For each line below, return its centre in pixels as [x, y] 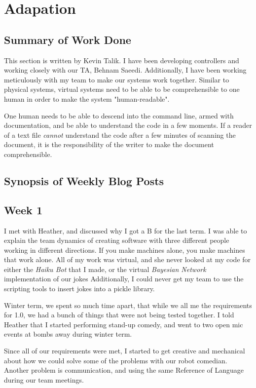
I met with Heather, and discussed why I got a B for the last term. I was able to [126, 230]
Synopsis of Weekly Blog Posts [84, 180]
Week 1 [23, 210]
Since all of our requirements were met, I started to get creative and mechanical [125, 351]
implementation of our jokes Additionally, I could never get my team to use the [124, 279]
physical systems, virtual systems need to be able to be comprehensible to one [122, 89]
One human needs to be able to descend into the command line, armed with [119, 115]
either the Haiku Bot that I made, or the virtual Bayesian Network [105, 269]
